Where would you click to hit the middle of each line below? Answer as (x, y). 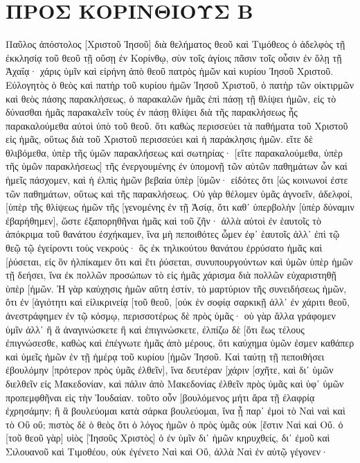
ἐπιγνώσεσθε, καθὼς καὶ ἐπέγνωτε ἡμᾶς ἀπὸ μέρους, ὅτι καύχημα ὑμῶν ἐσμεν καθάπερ (180, 343)
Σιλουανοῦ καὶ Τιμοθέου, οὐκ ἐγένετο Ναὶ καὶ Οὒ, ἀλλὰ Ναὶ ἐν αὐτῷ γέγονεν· (167, 451)
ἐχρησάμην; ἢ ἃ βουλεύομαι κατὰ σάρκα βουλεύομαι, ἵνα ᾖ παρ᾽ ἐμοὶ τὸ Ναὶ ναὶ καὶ (175, 411)
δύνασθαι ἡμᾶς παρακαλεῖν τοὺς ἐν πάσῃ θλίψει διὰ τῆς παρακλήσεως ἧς (152, 112)
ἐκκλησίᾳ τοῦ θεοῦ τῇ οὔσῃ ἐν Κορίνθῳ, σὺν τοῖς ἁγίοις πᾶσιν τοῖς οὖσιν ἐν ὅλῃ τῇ (174, 57)
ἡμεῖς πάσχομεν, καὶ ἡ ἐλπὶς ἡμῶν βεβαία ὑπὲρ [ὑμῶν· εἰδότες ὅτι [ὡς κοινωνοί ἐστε (177, 180)
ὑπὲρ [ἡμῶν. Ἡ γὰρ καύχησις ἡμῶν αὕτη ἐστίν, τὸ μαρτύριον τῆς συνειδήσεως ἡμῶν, (176, 288)
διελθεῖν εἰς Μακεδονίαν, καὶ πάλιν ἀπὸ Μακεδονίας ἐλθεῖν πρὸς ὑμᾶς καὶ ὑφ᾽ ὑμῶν (175, 383)
